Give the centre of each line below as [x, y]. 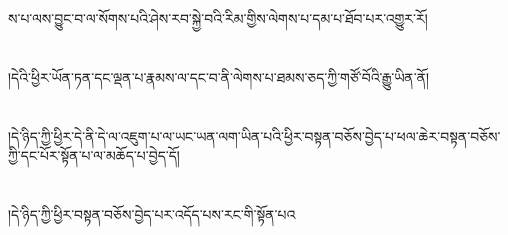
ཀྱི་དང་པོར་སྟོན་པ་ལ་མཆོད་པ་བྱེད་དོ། [94, 155]
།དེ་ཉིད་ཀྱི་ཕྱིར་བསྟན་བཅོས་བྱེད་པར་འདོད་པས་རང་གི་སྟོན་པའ [152, 213]
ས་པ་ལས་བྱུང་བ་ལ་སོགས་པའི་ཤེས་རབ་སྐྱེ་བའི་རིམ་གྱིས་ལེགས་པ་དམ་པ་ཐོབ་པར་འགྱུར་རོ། [218, 18]
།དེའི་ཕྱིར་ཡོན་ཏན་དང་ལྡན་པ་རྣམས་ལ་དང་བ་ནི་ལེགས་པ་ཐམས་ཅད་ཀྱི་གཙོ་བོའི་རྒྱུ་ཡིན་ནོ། [219, 76]
